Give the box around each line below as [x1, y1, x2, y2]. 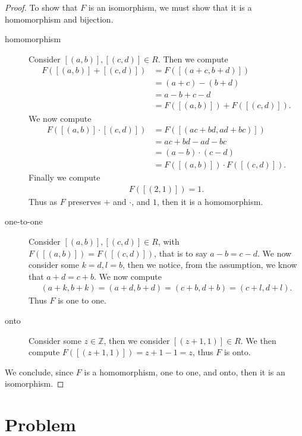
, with [158, 235, 180, 248]
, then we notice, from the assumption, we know [122, 258, 297, 271]
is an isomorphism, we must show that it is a [88, 1, 252, 13]
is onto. [224, 346, 251, 358]
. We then [240, 334, 276, 346]
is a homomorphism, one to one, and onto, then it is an [84, 365, 285, 378]
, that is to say [154, 247, 207, 259]
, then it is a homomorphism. [156, 195, 263, 207]
